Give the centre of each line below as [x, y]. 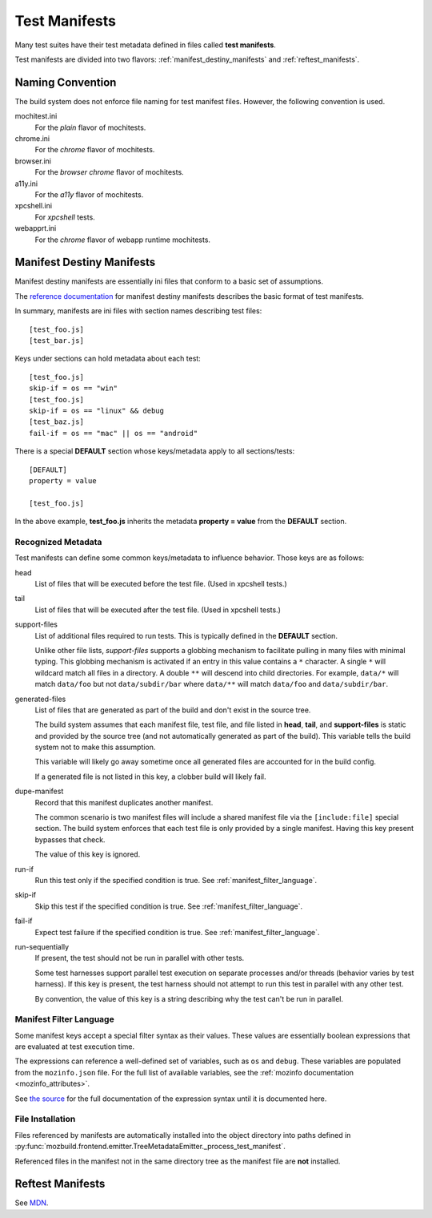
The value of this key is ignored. [88, 854]
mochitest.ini [36, 116]
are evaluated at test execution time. [75, 1047]
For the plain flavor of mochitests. [90, 127]
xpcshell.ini [33, 206]
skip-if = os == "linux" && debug [96, 410]
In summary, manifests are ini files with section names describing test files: [138, 311]
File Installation [45, 1119]
